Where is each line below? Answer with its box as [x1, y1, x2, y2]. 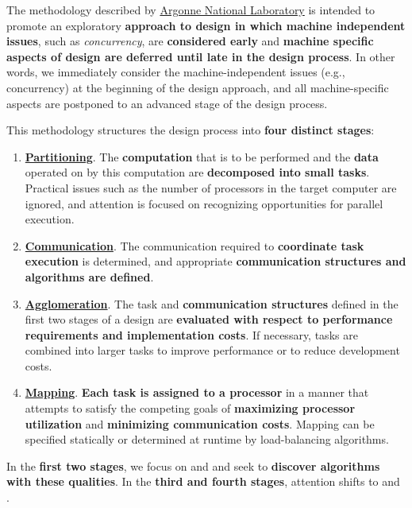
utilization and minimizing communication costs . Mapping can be [25, 415, 375, 432]
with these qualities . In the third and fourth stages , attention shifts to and [6, 473, 400, 490]
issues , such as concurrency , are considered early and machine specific [6, 33, 374, 49]
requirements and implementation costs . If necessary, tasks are [25, 326, 358, 343]
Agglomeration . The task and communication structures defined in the [25, 295, 399, 312]
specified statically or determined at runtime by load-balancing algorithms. [25, 431, 389, 448]
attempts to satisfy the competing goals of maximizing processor [25, 400, 356, 417]
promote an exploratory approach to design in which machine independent [6, 17, 406, 33]
